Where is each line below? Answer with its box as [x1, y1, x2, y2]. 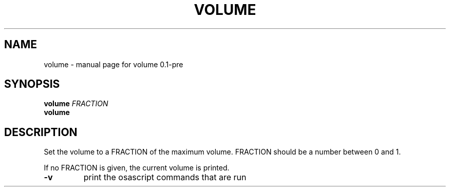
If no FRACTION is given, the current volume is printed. [44, 163, 230, 173]
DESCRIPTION [4, 125, 78, 139]
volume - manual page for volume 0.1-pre [44, 60, 183, 69]
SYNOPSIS [4, 78, 60, 91]
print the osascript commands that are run [83, 172, 247, 183]
